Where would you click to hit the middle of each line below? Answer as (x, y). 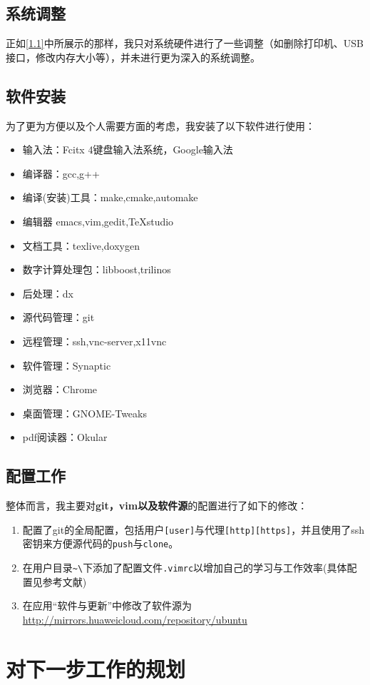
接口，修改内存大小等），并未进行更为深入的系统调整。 (133, 57)
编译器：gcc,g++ (61, 173)
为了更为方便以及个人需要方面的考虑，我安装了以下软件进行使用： (160, 125)
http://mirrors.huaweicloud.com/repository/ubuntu (135, 619)
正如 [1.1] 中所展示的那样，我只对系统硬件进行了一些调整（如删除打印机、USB (185, 43)
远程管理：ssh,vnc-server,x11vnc (94, 341)
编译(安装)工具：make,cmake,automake (110, 197)
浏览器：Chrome (60, 389)
